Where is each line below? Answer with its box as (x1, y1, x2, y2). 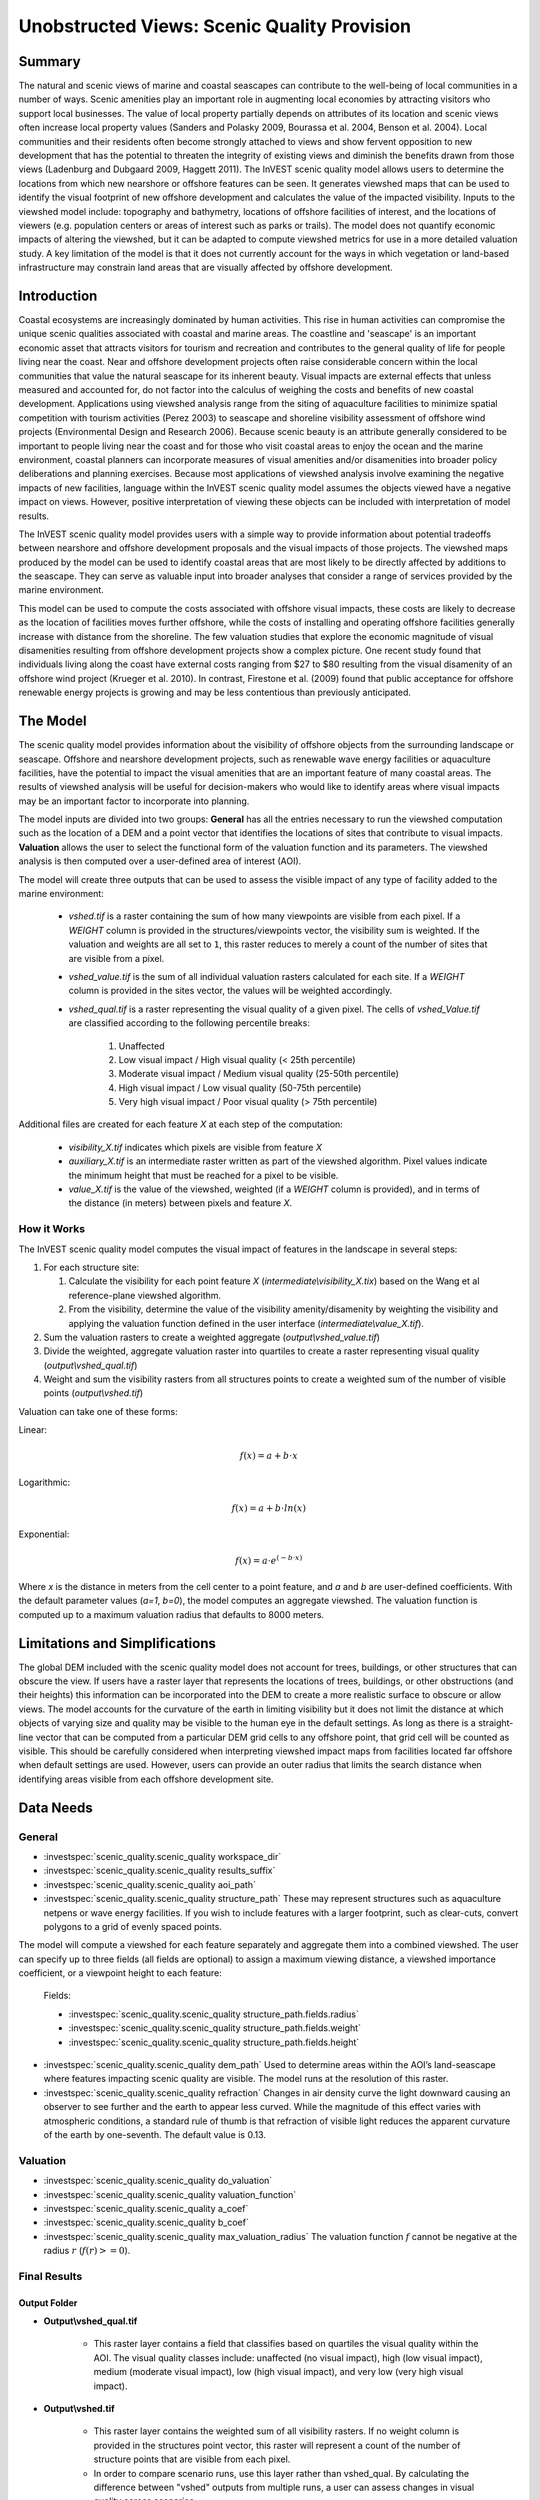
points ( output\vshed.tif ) (43, 1387, 144, 1399)
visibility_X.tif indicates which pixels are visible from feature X (68, 1141, 323, 1153)
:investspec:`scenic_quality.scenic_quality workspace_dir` (43, 1850, 282, 1862)
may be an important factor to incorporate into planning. (18, 795, 250, 807)
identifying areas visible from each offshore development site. (18, 1773, 274, 1785)
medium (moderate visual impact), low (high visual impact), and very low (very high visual (93, 2366, 464, 2378)
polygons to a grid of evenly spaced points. (43, 1920, 222, 1932)
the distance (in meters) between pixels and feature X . (68, 1197, 293, 1209)
